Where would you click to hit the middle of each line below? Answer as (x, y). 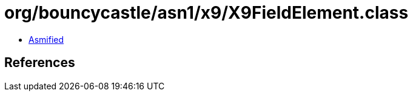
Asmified (46, 39)
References (40, 63)
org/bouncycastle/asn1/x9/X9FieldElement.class (207, 13)
